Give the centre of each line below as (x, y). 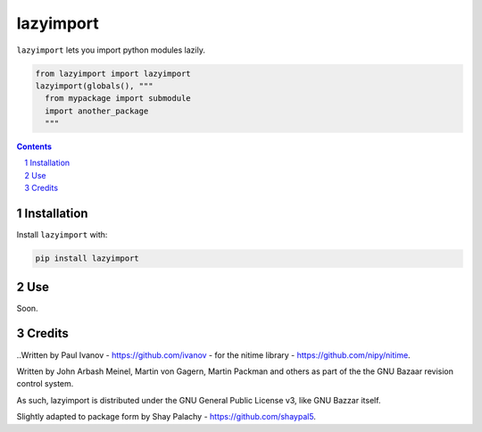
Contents (34, 146)
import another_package (97, 111)
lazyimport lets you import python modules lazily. (111, 50)
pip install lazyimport (87, 258)
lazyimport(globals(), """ (94, 86)
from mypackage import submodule (118, 99)
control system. (45, 384)
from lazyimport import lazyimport (113, 73)
